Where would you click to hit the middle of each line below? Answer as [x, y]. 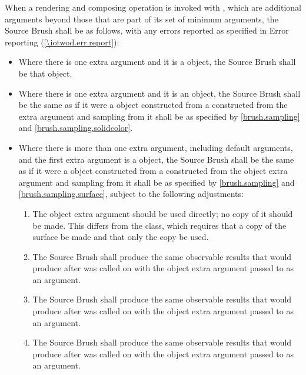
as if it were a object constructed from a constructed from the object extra [153, 171]
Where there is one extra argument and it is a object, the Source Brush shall [157, 62]
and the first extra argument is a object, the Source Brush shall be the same [156, 159]
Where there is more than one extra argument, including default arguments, [156, 147]
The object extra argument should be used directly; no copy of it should [163, 213]
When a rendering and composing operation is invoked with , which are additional [153, 7]
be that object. [45, 73]
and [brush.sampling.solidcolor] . [76, 128]
